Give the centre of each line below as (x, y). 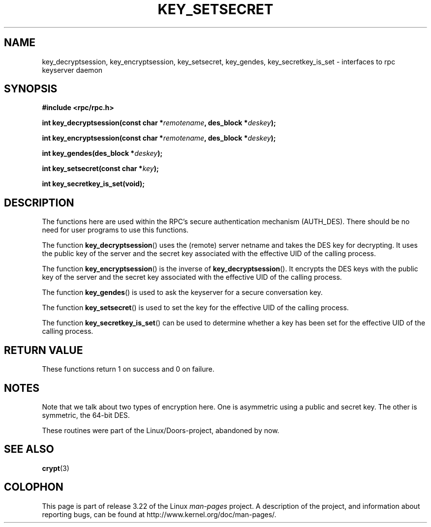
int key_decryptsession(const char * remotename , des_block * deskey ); (159, 123)
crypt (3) (56, 468)
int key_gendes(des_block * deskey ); (102, 153)
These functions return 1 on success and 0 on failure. (128, 369)
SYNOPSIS (31, 89)
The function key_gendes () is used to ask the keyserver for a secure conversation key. (182, 293)
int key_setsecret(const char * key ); (100, 169)
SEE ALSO (29, 449)
